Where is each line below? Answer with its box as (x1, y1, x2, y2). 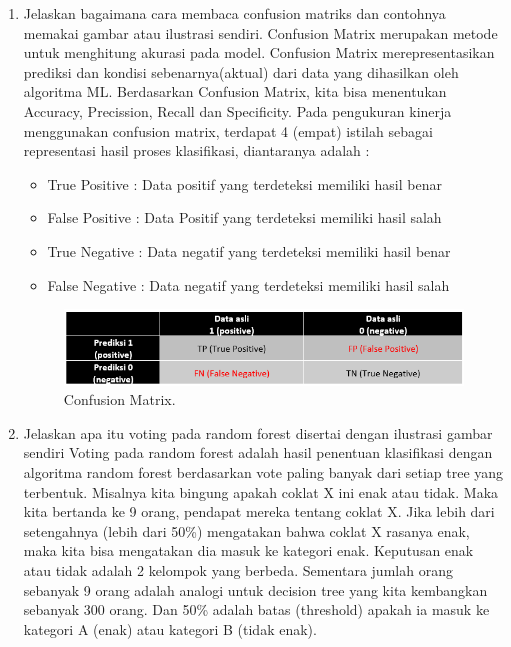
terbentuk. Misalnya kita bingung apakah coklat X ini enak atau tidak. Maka (23, 481, 499, 502)
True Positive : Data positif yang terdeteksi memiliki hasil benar (47, 173, 442, 194)
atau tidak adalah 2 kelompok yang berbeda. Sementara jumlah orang (23, 559, 453, 580)
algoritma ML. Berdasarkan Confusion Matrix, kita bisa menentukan (23, 81, 447, 102)
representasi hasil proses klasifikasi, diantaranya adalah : (23, 140, 370, 161)
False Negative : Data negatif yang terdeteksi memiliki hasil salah (47, 274, 450, 295)
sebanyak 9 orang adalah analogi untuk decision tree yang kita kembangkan (23, 579, 488, 600)
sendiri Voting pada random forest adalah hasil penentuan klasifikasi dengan (23, 442, 493, 463)
